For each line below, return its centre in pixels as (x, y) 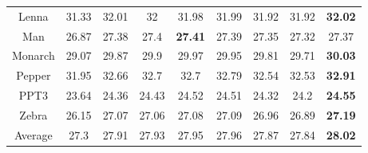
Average (33, 134)
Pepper (34, 75)
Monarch (34, 55)
